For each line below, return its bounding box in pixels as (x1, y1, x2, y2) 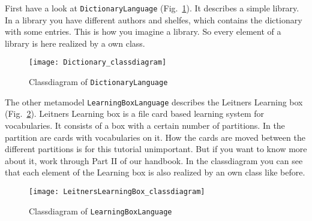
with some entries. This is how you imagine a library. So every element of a (5, 25, 281, 38)
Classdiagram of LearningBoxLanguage (29, 204, 172, 217)
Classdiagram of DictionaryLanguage (29, 75, 168, 88)
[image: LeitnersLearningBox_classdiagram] (29, 187, 205, 196)
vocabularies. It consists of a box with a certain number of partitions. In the (5, 119, 285, 131)
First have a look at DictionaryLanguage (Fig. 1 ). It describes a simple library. (5, 2, 299, 14)
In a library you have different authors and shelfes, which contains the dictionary (5, 13, 302, 26)
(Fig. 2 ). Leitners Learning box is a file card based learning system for (5, 107, 265, 120)
